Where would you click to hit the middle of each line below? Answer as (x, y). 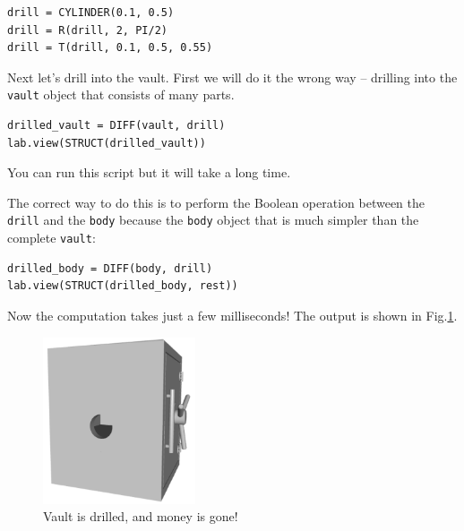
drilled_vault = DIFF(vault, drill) (116, 126)
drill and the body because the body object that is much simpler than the (213, 220)
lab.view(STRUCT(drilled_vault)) (107, 143)
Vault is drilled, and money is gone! (141, 516)
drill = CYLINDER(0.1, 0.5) (91, 13)
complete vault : (52, 238)
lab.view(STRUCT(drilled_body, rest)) (123, 286)
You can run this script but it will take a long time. (149, 172)
